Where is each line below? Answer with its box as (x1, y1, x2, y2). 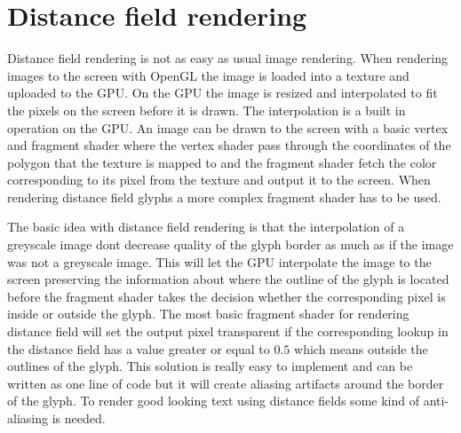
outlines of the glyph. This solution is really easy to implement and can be (7, 357, 413, 375)
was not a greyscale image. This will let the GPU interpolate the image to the (7, 252, 432, 271)
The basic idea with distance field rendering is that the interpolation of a (7, 217, 405, 236)
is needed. (52, 409, 106, 427)
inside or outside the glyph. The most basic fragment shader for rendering (7, 304, 409, 323)
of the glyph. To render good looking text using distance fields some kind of (7, 391, 419, 410)
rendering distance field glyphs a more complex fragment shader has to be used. (7, 187, 441, 206)
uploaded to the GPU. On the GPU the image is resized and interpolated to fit (7, 83, 438, 102)
